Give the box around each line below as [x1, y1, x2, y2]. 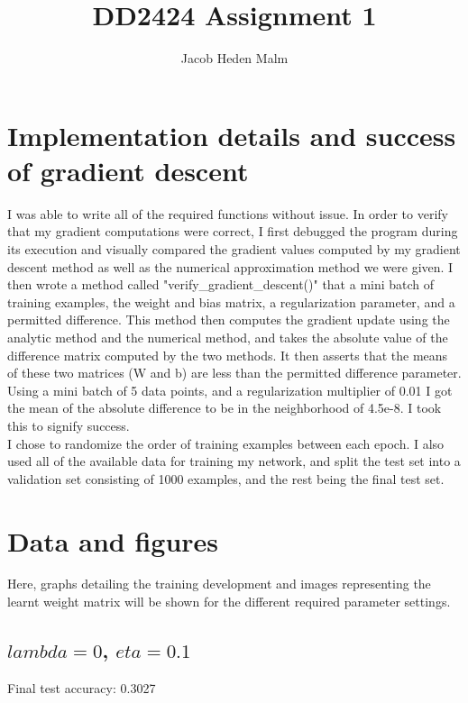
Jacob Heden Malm [180, 49, 289, 68]
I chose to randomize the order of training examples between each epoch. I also [7, 434, 445, 452]
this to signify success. [7, 415, 130, 434]
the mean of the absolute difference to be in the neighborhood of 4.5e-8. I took [7, 398, 442, 417]
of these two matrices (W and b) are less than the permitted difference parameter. [7, 363, 462, 382]
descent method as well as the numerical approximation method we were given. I [7, 257, 454, 276]
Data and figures [7, 522, 219, 559]
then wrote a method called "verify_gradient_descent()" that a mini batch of [7, 275, 435, 294]
